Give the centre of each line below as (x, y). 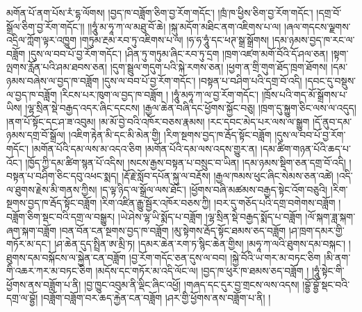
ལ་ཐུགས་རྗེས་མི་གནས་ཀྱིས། (52, 189)
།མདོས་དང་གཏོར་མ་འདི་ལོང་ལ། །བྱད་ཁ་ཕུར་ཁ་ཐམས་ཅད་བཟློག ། (202, 271)
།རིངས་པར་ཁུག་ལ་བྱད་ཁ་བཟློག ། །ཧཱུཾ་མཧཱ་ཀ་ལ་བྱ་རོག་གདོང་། (159, 94)
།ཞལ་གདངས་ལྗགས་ (317, 26)
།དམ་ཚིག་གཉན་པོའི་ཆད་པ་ (305, 148)
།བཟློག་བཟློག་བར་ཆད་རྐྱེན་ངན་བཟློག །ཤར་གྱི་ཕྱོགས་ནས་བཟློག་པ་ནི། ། (156, 298)
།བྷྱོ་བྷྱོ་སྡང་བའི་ (326, 284)
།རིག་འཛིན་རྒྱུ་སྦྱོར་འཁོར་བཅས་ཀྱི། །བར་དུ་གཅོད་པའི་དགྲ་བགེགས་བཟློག (217, 203)
